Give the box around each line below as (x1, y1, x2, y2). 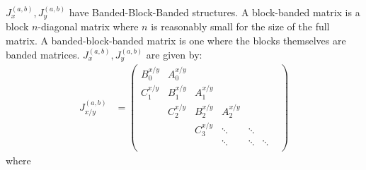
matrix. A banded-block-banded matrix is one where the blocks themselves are (6, 33, 346, 48)
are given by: (146, 47, 202, 61)
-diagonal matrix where (38, 19, 139, 34)
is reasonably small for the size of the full (151, 19, 330, 34)
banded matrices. (6, 47, 80, 61)
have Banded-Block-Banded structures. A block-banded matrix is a (69, 5, 360, 19)
